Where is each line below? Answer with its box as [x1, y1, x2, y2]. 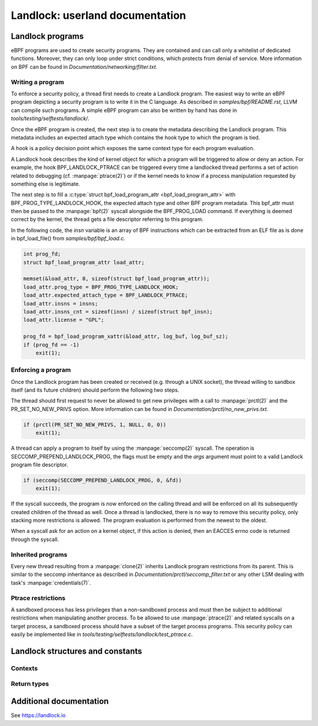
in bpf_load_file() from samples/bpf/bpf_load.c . [11, 235, 126, 242]
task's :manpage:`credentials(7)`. [11, 579, 91, 586]
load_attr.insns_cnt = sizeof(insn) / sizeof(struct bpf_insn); [23, 308, 213, 315]
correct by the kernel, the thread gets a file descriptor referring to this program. [11, 216, 204, 223]
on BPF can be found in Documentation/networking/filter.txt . [11, 63, 158, 70]
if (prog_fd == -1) [23, 342, 79, 348]
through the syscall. [11, 536, 59, 543]
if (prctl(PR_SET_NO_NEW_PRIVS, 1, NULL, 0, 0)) [23, 421, 167, 428]
